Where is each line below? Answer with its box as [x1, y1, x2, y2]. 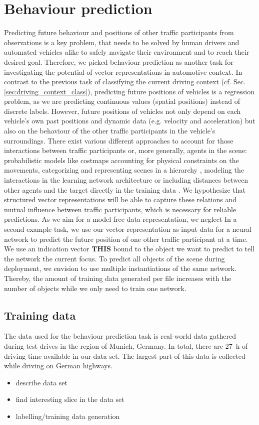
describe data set [15, 377, 68, 387]
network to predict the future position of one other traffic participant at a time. [4, 233, 248, 244]
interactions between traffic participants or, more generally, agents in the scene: [4, 145, 247, 156]
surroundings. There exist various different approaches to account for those [4, 135, 233, 146]
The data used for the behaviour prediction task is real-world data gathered [4, 331, 236, 341]
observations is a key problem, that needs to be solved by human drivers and [4, 37, 239, 47]
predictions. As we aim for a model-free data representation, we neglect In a [4, 214, 237, 224]
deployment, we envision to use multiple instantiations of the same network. [4, 263, 236, 273]
